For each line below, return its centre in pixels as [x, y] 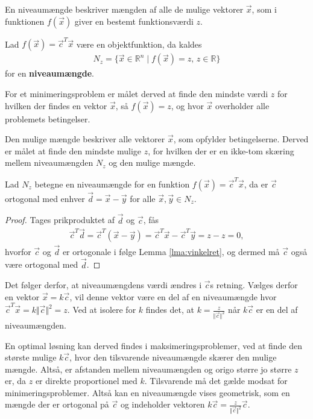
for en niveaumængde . [49, 73]
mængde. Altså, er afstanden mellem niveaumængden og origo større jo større [148, 369]
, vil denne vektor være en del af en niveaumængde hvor [173, 296]
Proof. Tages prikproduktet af [60, 220]
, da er [256, 184]
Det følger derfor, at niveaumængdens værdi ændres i [103, 285]
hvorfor [18, 251]
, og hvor [187, 105]
